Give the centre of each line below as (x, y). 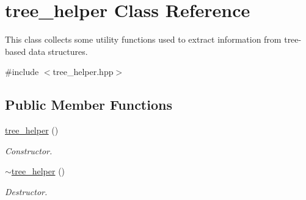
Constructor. (29, 150)
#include (22, 72)
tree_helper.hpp (83, 72)
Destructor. (26, 191)
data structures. (58, 51)
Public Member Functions (89, 105)
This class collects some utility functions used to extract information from (143, 39)
